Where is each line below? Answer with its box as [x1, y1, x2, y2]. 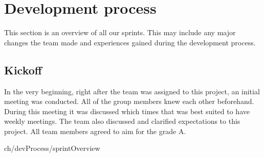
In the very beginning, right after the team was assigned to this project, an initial [4, 86, 260, 96]
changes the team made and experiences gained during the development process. [4, 37, 256, 47]
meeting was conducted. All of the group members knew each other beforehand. [4, 96, 254, 107]
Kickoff [4, 62, 42, 77]
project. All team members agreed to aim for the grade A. [4, 125, 186, 136]
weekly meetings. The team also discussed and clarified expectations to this [4, 116, 240, 126]
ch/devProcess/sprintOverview [4, 143, 100, 153]
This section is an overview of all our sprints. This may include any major [4, 27, 236, 38]
